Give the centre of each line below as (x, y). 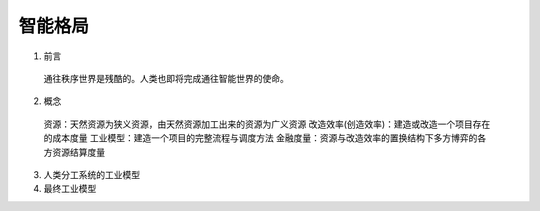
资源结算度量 (78, 152)
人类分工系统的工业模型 (91, 174)
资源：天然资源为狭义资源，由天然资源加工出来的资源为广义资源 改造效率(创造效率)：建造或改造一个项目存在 (267, 124)
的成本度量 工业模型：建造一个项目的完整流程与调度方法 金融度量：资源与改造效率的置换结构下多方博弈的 (260, 138)
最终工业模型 (70, 189)
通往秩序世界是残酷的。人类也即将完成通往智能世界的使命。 (166, 78)
